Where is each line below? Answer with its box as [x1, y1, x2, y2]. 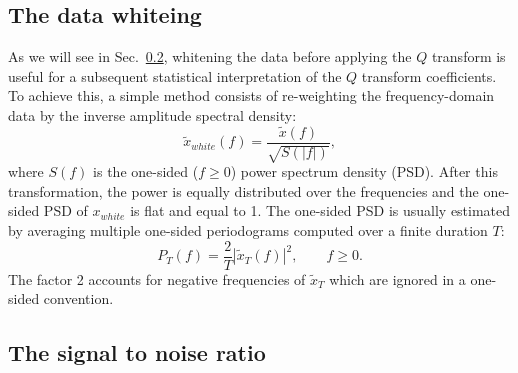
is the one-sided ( [93, 161, 199, 182]
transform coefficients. [361, 65, 497, 86]
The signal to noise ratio [8, 337, 266, 368]
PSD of [43, 200, 88, 221]
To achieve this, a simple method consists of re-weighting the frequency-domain [8, 85, 495, 106]
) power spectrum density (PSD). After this [230, 161, 498, 182]
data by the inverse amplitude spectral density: [8, 104, 297, 125]
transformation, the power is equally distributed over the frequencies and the [8, 180, 479, 201]
